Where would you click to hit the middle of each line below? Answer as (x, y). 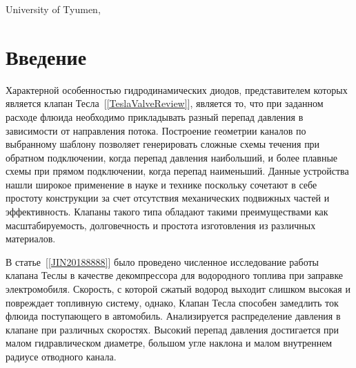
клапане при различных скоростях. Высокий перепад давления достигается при (172, 329)
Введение (46, 56)
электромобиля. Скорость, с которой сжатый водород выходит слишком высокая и (178, 289)
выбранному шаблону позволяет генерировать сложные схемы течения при (163, 144)
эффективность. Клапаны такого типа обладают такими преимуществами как (167, 212)
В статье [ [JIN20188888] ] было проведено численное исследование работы (162, 261)
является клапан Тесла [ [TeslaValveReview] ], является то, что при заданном (165, 103)
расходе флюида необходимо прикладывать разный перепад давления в (155, 116)
